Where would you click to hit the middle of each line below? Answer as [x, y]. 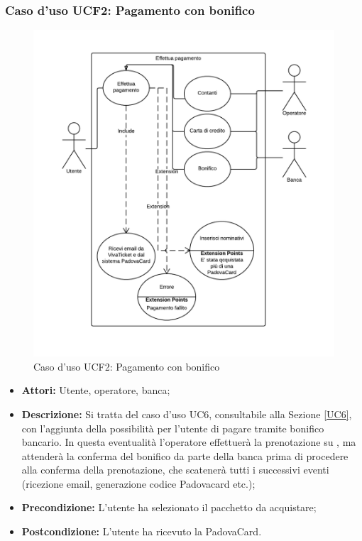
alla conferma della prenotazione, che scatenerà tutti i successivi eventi [175, 470]
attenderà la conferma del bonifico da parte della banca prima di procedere [185, 455]
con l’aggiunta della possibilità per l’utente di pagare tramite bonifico [173, 428]
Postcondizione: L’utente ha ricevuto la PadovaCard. [142, 531]
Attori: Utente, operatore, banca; [96, 390]
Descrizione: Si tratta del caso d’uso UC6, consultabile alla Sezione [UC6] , [187, 414]
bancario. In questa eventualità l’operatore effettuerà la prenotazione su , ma [189, 442]
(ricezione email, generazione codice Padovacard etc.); [138, 483]
